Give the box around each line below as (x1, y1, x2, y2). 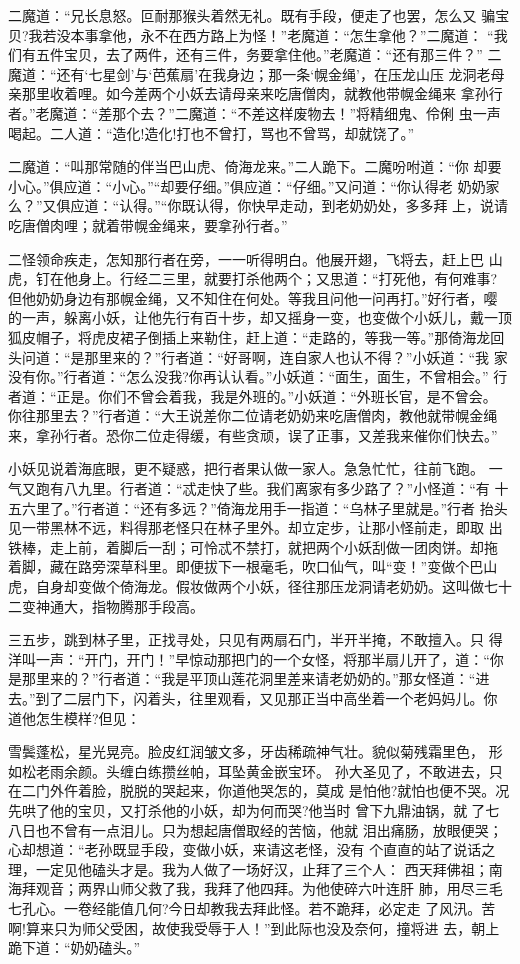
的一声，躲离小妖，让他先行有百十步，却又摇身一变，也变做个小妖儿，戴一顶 (8, 307, 512, 328)
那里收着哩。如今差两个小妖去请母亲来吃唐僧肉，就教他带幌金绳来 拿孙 (21, 83, 489, 104)
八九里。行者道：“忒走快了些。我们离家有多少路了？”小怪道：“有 (63, 478, 490, 499)
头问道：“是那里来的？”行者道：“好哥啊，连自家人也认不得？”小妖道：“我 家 (8, 346, 508, 367)
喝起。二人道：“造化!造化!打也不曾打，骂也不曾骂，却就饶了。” (8, 122, 414, 143)
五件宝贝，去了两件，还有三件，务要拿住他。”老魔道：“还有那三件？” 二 (35, 44, 502, 65)
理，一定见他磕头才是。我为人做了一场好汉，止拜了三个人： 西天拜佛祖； (8, 858, 489, 879)
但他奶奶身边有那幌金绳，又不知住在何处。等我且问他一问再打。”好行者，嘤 (8, 287, 498, 308)
